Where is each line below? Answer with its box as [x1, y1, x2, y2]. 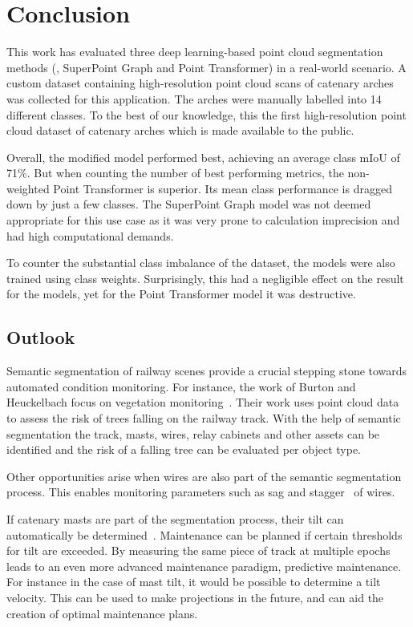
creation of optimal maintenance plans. [6, 605, 198, 621]
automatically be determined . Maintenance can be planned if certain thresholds [6, 526, 403, 543]
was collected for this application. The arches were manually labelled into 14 [6, 90, 382, 107]
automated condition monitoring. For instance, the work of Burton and [6, 378, 356, 394]
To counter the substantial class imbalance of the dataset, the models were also [6, 254, 395, 271]
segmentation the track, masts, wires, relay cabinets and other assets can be [6, 425, 380, 442]
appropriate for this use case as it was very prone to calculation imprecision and [6, 212, 400, 229]
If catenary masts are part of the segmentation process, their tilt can [6, 510, 344, 527]
